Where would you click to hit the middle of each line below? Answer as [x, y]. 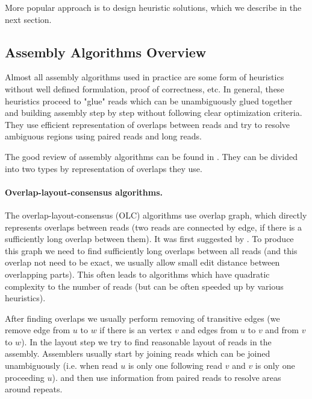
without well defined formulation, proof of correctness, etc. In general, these [145, 88]
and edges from [210, 330]
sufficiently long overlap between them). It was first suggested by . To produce [149, 239]
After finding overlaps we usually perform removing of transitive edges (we [142, 318]
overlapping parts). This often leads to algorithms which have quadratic [137, 274]
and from [282, 330]
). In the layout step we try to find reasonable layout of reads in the [146, 341]
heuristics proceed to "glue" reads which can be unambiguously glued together [149, 101]
